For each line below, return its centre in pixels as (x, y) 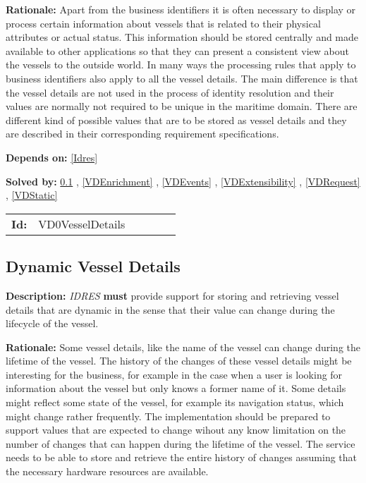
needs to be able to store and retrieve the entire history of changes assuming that (182, 457)
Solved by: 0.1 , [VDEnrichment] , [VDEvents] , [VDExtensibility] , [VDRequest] (183, 181)
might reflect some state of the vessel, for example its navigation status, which (175, 402)
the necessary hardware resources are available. (107, 471)
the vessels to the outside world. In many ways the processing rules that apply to (181, 65)
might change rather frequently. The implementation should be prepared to (168, 416)
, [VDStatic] (32, 195)
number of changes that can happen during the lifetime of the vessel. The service (181, 443)
